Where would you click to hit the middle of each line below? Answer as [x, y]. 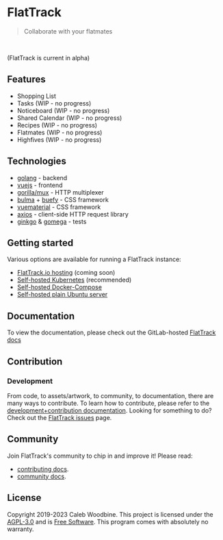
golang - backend [42, 177]
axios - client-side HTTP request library [73, 214]
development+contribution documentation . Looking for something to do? [109, 410]
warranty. [21, 529]
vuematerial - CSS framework [59, 207]
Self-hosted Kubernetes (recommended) [74, 280]
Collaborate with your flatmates [68, 31]
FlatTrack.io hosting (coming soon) [66, 273]
